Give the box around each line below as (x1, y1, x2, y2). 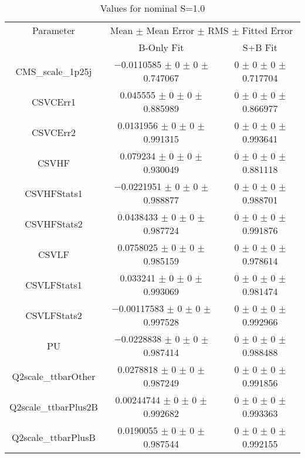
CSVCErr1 (31, 94, 76, 108)
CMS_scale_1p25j (15, 64, 92, 78)
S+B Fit (242, 40, 277, 54)
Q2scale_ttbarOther (12, 369, 96, 383)
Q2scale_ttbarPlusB (12, 430, 96, 444)
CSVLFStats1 (25, 277, 82, 291)
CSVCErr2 (31, 125, 76, 139)
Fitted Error (242, 23, 293, 37)
